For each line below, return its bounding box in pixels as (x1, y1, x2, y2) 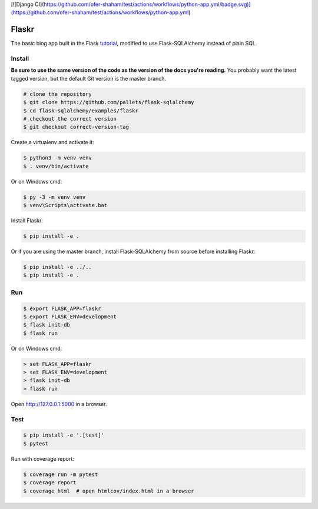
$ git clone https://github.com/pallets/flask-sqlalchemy (23, 99, 194, 106)
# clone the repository (23, 91, 92, 97)
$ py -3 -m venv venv (23, 194, 86, 200)
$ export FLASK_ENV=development (23, 313, 117, 320)
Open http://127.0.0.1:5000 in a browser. (11, 400, 107, 407)
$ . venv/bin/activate (23, 162, 89, 169)
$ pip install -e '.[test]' (23, 432, 104, 438)
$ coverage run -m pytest (23, 471, 98, 478)
